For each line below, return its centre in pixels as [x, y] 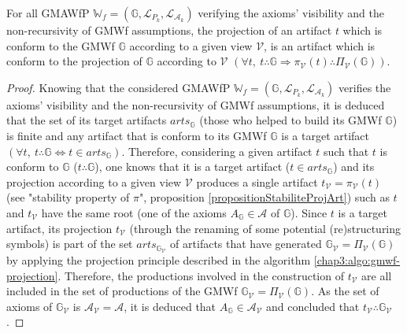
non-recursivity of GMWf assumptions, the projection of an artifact [169, 30]
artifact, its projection [59, 228]
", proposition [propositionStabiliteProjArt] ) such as [265, 197]
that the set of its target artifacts [87, 120]
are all [377, 275]
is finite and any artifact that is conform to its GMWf [137, 135]
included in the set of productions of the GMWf [122, 291]
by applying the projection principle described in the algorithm [159, 259]
